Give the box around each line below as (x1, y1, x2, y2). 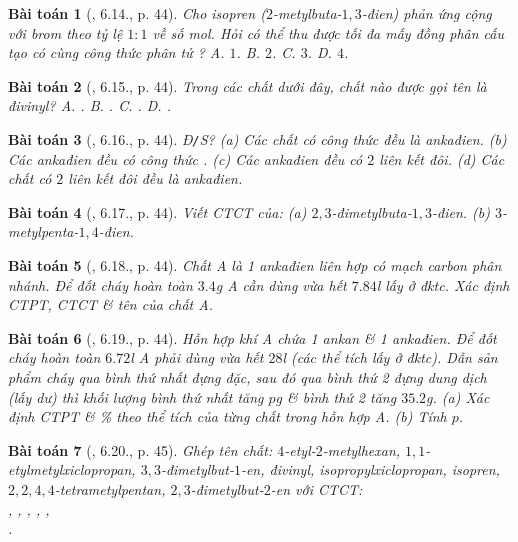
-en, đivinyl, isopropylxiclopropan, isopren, (240, 459, 500, 480)
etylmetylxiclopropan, (8, 459, 136, 480)
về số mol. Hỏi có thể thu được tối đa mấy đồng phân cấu (152, 22, 505, 43)
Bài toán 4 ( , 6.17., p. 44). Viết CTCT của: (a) (8, 201, 307, 222)
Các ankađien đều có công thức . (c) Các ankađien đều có (8, 148, 363, 169)
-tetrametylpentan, (54, 478, 166, 499)
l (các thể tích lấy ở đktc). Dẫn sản (282, 347, 498, 368)
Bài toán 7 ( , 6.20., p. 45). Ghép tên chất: (8, 439, 273, 460)
